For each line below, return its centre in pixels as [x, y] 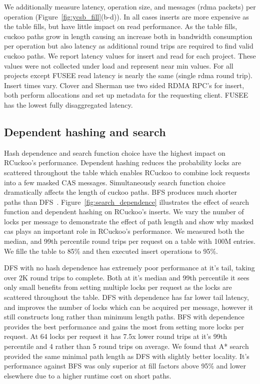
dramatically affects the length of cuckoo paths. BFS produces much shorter [120, 192]
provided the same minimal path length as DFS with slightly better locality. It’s [127, 356]
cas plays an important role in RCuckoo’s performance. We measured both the [124, 231]
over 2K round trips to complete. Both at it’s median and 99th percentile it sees [127, 277]
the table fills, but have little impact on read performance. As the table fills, [121, 26]
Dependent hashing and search [85, 131]
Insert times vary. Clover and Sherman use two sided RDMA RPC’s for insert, [124, 85]
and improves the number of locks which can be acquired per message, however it [129, 307]
